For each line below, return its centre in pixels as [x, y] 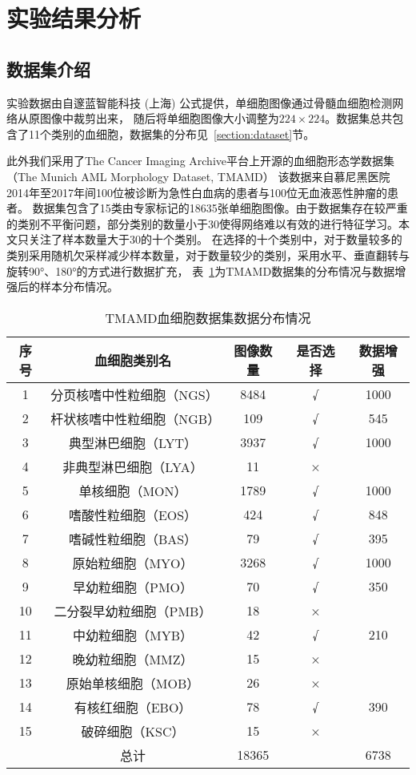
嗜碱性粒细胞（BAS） [133, 539]
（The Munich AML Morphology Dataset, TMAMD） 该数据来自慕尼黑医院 [198, 176]
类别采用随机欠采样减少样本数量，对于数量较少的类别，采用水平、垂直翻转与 [208, 254]
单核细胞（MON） [133, 490]
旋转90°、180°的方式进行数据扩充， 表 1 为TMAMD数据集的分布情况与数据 [201, 270]
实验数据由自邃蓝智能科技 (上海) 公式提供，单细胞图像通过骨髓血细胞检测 [200, 102]
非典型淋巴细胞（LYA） [133, 466]
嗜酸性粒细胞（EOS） [133, 515]
